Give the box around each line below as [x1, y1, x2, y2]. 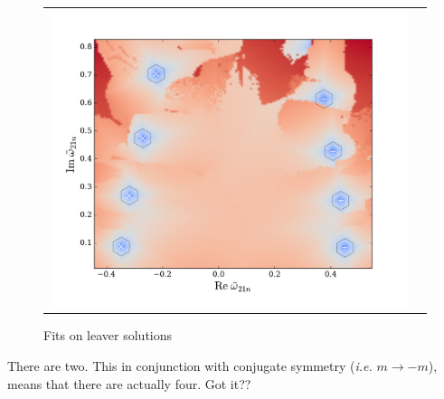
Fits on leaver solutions [43, 326, 173, 345]
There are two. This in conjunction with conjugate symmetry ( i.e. [7, 356, 373, 375]
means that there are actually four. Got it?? [7, 374, 251, 393]
